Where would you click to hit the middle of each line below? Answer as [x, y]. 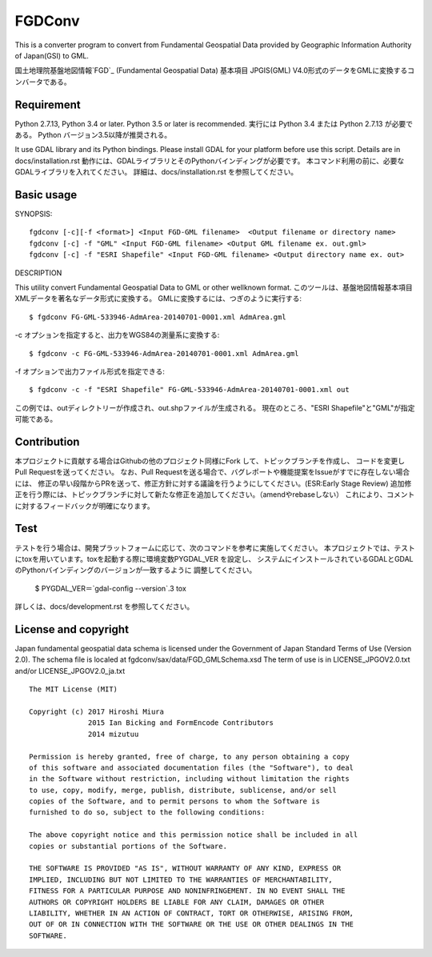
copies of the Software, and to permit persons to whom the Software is [174, 801]
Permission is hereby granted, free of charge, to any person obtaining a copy [189, 757]
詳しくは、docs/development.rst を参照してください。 [104, 607]
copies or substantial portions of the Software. [128, 846]
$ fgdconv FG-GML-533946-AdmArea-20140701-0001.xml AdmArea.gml [158, 317]
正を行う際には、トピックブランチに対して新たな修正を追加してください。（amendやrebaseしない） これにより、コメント [215, 495]
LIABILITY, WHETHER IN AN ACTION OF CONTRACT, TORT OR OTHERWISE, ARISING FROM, [192, 913]
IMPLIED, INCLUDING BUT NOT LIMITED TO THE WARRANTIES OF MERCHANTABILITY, [181, 879]
